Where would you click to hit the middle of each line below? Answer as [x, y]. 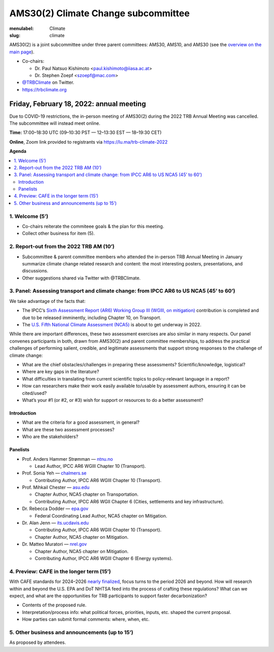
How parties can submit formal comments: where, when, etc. [86, 620]
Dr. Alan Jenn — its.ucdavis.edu [55, 523]
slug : [15, 35]
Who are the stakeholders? [50, 437]
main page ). [22, 52]
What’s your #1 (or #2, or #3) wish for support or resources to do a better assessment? [113, 400]
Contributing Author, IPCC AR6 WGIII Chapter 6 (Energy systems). [104, 558]
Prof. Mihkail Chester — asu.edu [56, 488]
